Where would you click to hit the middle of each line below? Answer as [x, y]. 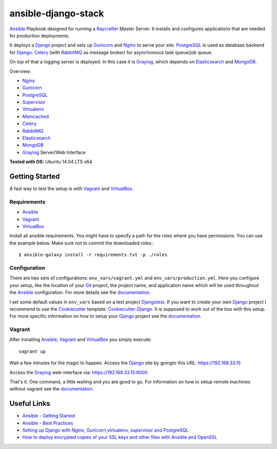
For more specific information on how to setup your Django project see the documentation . [106, 316]
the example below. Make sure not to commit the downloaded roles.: [82, 243]
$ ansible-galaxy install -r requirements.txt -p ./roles [93, 255]
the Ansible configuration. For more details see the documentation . [80, 293]
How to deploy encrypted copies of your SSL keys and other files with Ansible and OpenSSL [120, 437]
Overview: [20, 71]
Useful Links [30, 404]
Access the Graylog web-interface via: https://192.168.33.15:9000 [78, 372]
